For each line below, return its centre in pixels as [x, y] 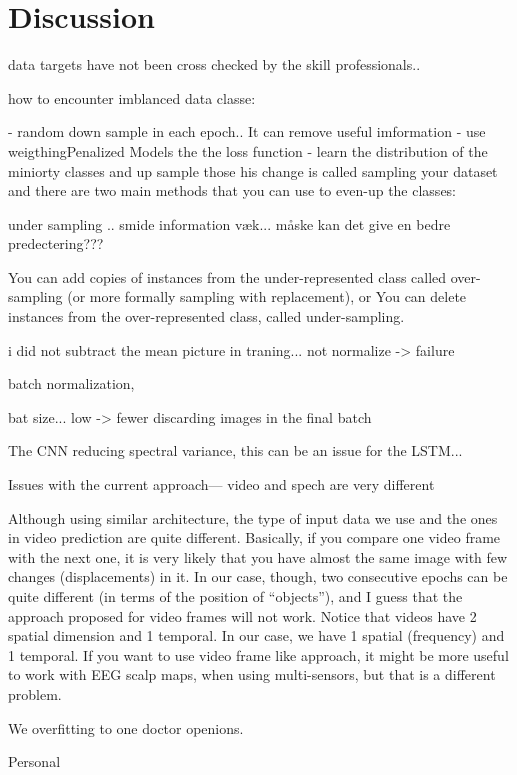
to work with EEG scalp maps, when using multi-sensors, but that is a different [252, 674]
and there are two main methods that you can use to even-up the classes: [232, 190]
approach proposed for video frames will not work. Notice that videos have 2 [242, 615]
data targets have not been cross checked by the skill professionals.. [214, 64]
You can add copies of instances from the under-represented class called [227, 276]
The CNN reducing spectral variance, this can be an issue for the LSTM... [235, 450]
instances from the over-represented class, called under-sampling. [206, 316]
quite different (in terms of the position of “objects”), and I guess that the [235, 596]
